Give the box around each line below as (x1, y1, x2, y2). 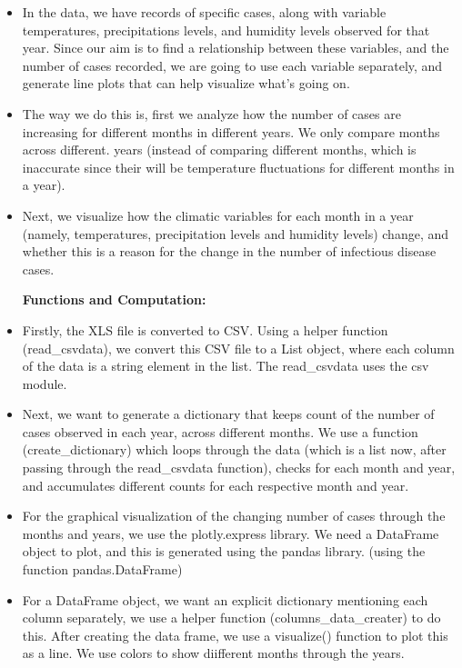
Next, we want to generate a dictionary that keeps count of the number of (22, 404, 435, 424)
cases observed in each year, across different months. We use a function (22, 422, 418, 441)
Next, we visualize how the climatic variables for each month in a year (22, 205, 414, 224)
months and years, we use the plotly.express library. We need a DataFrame (22, 523, 439, 543)
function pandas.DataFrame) (22, 560, 183, 579)
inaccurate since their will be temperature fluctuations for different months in (22, 157, 455, 176)
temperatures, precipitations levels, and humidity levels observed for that (22, 20, 430, 39)
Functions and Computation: (22, 290, 206, 309)
